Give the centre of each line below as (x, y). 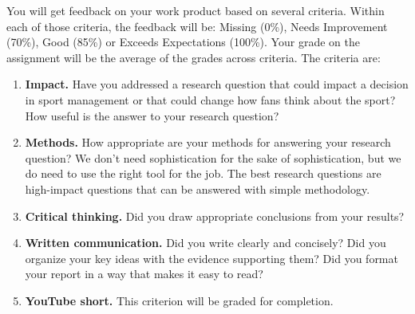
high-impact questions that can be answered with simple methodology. (198, 188)
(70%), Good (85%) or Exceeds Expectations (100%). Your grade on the (183, 42)
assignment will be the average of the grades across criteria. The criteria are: (194, 57)
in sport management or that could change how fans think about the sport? (210, 99)
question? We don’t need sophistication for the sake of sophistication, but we (213, 157)
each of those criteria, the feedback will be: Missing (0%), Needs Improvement (197, 26)
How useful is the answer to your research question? (152, 115)
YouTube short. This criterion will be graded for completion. (179, 300)
